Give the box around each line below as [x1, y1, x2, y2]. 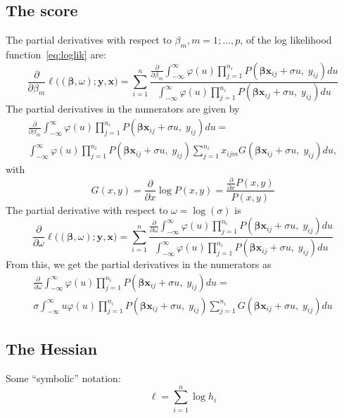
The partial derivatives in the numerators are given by [6, 101, 240, 116]
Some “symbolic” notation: [6, 370, 121, 385]
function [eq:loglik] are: [6, 47, 106, 61]
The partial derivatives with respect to [6, 32, 172, 47]
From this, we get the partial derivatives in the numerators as [6, 257, 272, 272]
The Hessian [6, 338, 98, 360]
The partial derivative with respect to [6, 202, 168, 217]
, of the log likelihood [240, 32, 332, 47]
